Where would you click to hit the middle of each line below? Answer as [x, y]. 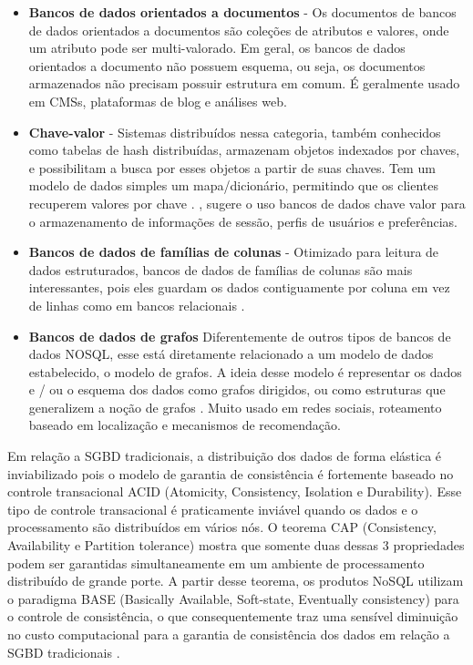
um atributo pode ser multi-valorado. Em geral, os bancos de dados [217, 48]
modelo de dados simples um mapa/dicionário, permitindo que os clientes [234, 185]
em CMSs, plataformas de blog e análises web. [158, 101]
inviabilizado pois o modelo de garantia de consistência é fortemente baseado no [231, 473]
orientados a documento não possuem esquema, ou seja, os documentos [227, 65]
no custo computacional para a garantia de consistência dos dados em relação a [229, 634]
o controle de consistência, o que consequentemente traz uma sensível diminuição [233, 616]
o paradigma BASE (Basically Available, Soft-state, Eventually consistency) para [233, 598]
